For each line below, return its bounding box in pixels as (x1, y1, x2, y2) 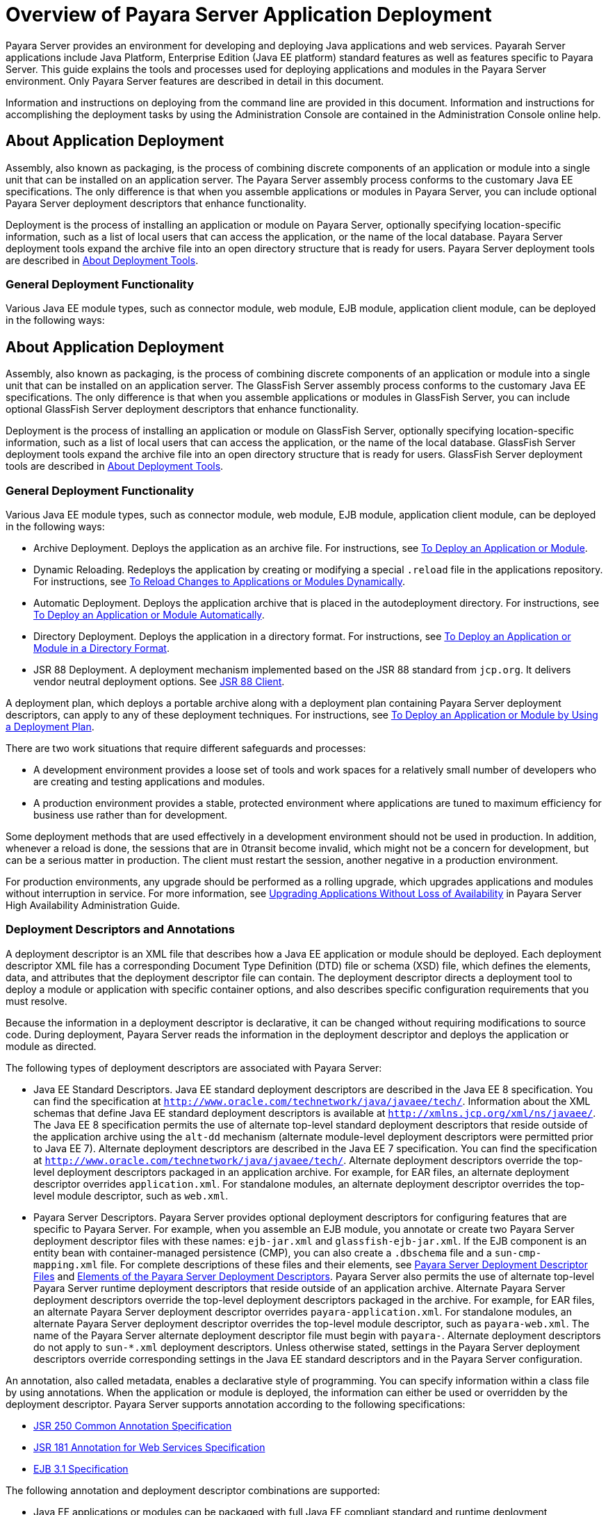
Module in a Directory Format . (33, 641, 170, 654)
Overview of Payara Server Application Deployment (6, 3, 492, 26)
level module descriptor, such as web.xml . (33, 1189, 229, 1202)
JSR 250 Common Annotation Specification (33, 1419, 232, 1432)
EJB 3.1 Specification (33, 1462, 129, 1475)
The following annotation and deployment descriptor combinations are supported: (6, 1484, 380, 1496)
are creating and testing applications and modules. (33, 775, 265, 787)
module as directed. (6, 1040, 97, 1052)
